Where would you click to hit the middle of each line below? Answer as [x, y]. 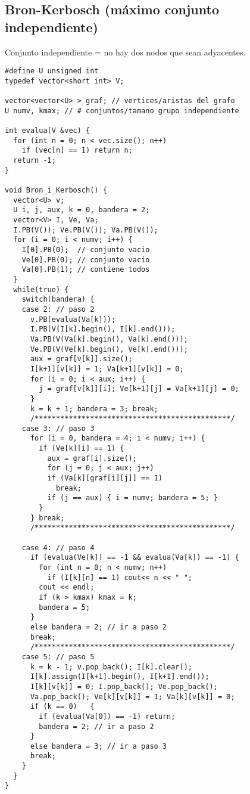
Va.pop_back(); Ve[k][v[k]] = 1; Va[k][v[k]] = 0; [132, 697]
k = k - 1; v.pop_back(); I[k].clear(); [111, 667]
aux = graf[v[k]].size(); [81, 359]
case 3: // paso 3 [58, 428]
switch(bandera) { [58, 300]
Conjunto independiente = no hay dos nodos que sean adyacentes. [125, 52]
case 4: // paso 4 [58, 548]
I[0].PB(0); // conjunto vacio [86, 250]
